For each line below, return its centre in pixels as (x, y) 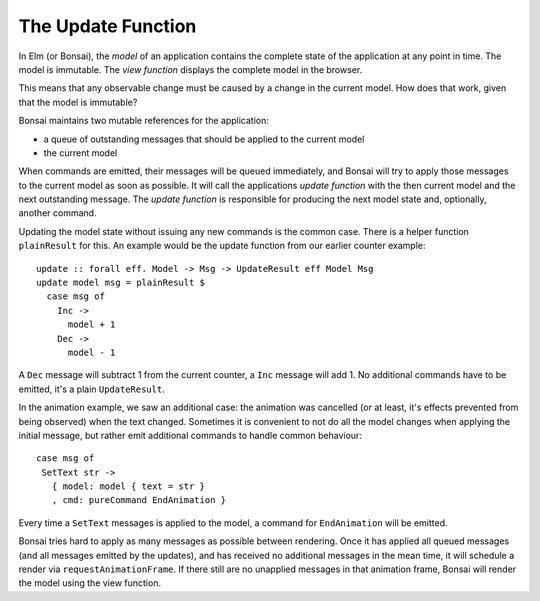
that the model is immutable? (78, 102)
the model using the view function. (90, 583)
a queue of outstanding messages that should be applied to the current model (204, 139)
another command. (57, 213)
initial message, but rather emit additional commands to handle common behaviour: (190, 435)
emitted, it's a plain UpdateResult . (91, 389)
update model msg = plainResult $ (120, 283)
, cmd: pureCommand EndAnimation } (139, 500)
